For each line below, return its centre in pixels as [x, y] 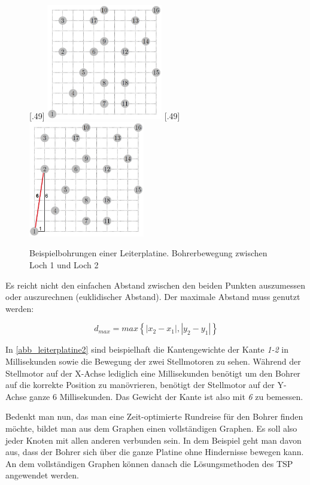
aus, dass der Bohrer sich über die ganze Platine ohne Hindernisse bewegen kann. [155, 452]
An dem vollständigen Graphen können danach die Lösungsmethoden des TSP [149, 463]
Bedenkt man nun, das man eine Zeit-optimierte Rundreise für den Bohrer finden [154, 416]
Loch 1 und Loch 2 [64, 264]
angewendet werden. [42, 475]
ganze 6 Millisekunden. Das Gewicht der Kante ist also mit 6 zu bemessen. [166, 396]
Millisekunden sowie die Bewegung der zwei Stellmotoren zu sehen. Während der [153, 361]
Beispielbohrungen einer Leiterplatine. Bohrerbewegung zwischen [148, 253]
